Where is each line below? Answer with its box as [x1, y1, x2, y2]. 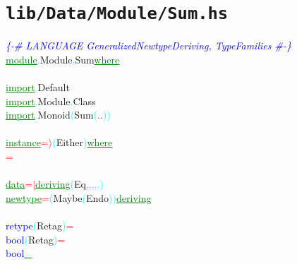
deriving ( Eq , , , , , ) [35, 176, 104, 191]
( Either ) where [52, 135, 113, 150]
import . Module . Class [6, 93, 96, 108]
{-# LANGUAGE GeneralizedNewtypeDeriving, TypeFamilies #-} [6, 38, 291, 53]
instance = [6, 135, 49, 150]
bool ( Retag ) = [6, 232, 66, 246]
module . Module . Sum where [6, 52, 120, 66]
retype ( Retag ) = [6, 217, 74, 232]
